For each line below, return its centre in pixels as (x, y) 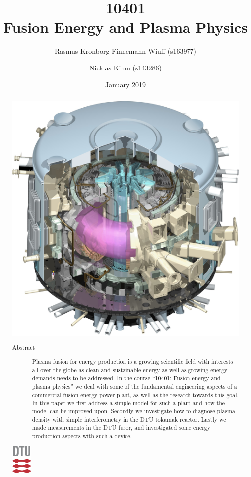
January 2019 (125, 84)
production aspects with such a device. (82, 436)
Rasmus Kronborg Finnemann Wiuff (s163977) (125, 51)
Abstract (24, 347)
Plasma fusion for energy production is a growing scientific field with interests (132, 362)
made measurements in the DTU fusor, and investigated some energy (121, 428)
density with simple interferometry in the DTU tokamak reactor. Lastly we (129, 419)
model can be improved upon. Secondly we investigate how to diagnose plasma (133, 411)
